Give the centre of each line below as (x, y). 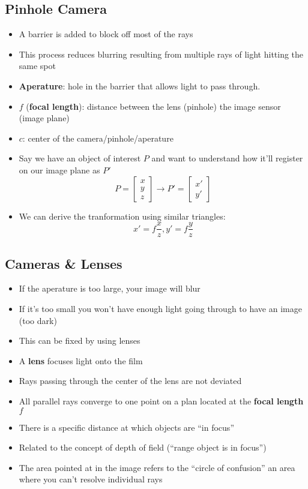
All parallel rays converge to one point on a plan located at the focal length (161, 400)
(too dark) (38, 320)
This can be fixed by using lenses (80, 340)
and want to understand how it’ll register (227, 158)
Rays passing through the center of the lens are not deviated (130, 381)
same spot (37, 66)
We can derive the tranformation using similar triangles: (122, 216)
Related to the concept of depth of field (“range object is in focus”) (143, 447)
